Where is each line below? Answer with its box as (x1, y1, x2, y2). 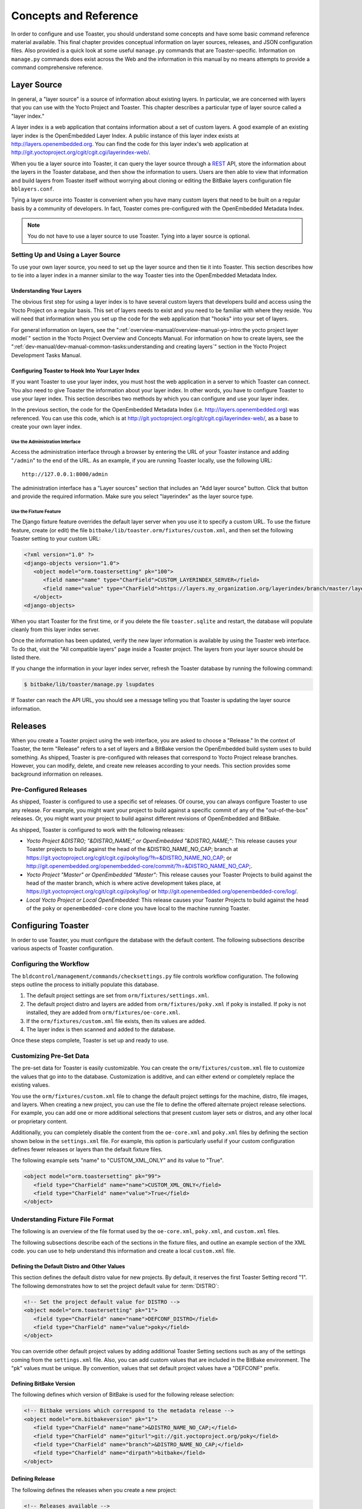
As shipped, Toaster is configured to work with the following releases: (11, 826, 185, 833)
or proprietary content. (11, 1117, 68, 1125)
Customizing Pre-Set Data (11, 1052, 90, 1061)
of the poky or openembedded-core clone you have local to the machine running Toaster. (26, 905, 250, 912)
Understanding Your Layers (11, 287, 82, 295)
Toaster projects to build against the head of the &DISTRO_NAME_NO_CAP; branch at (26, 846, 238, 853)
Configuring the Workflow (11, 960, 90, 968)
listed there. (11, 654, 41, 661)
